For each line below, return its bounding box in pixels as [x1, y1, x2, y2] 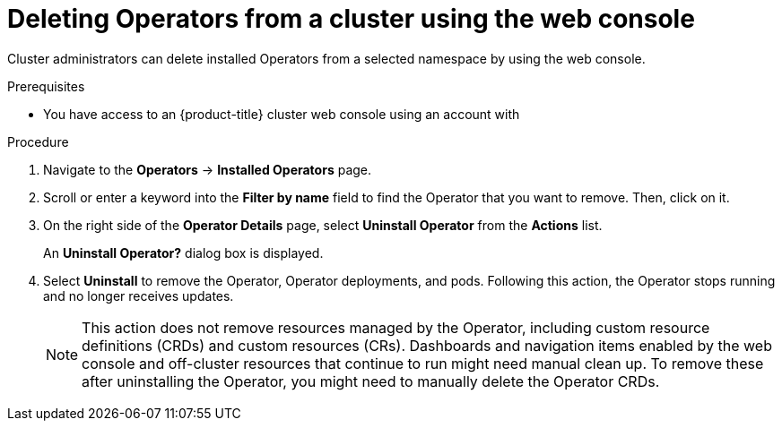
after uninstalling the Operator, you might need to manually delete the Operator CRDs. [82, 372, 660, 390]
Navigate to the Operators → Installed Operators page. [43, 161, 372, 177]
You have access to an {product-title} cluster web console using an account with [43, 106, 520, 122]
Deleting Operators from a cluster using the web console [7, 4, 695, 34]
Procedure [7, 133, 69, 150]
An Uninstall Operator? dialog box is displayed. [43, 244, 324, 261]
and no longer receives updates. [43, 287, 234, 304]
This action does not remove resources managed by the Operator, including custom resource [82, 318, 710, 337]
